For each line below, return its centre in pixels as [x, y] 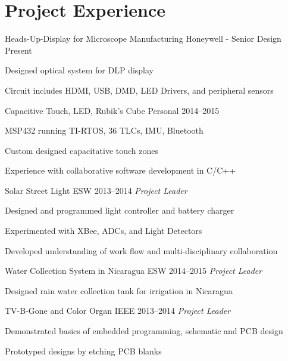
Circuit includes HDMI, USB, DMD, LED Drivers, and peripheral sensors [139, 90]
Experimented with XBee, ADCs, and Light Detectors [104, 231]
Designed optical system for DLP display [79, 70]
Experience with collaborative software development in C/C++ [120, 170]
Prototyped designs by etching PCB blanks [83, 351]
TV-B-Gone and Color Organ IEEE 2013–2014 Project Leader [118, 311]
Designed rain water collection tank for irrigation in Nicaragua [119, 290]
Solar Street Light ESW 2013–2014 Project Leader [96, 190]
